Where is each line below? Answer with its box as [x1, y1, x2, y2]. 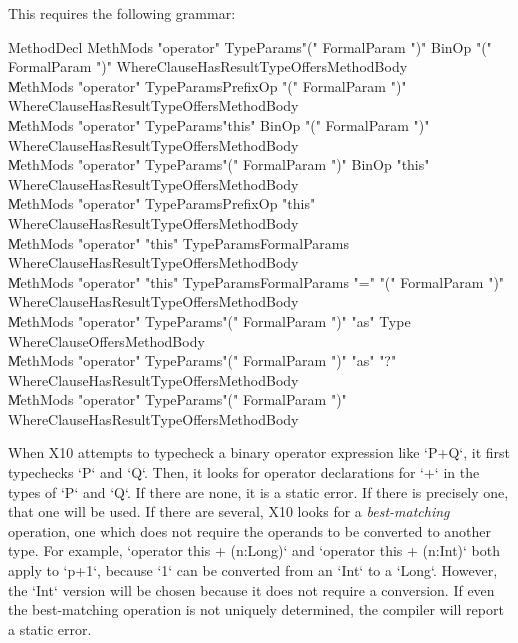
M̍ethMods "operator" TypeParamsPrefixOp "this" [8, 193, 316, 214]
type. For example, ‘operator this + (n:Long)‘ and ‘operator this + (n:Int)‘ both [8, 540, 500, 561]
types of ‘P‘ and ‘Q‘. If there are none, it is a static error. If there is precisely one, [8, 481, 509, 502]
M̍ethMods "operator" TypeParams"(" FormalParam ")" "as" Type [8, 310, 411, 331]
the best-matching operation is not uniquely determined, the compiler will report [8, 599, 504, 620]
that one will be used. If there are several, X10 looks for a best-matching [8, 501, 450, 522]
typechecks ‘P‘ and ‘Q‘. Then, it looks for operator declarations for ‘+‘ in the [8, 462, 480, 483]
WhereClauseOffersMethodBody [8, 330, 205, 351]
